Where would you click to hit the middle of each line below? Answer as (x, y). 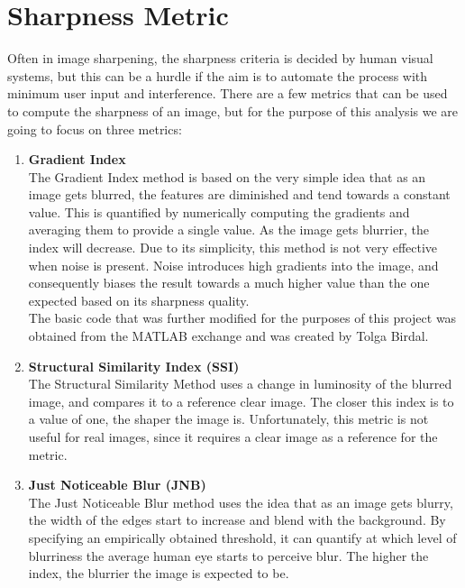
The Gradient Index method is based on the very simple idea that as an (227, 176)
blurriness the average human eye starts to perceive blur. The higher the (228, 555)
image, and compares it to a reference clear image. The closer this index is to (241, 401)
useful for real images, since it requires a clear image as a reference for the (233, 436)
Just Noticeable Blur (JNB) (117, 485)
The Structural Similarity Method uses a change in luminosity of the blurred (240, 384)
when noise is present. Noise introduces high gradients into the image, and (233, 265)
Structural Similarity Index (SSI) (134, 366)
